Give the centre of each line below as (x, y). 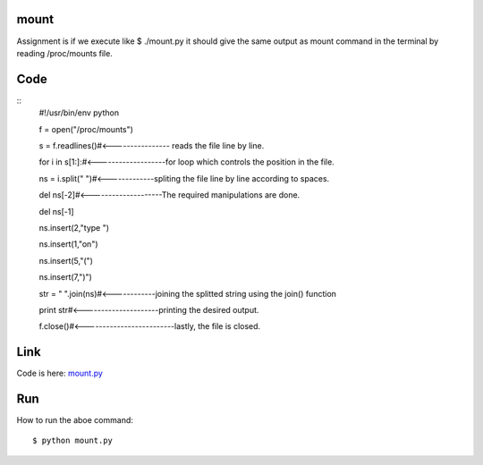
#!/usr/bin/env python (79, 113)
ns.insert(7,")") (66, 277)
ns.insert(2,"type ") (74, 227)
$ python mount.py (73, 441)
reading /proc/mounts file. (65, 53)
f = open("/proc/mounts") (86, 129)
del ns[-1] (57, 211)
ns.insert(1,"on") (68, 244)
